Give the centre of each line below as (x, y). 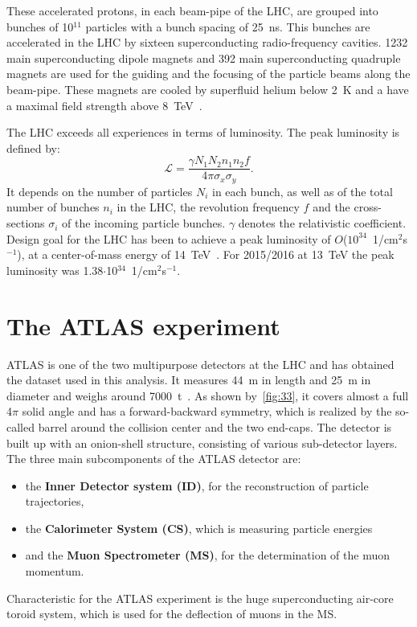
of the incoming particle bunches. (144, 223)
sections (26, 223)
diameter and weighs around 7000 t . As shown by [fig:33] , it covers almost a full (208, 395)
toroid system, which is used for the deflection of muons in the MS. (172, 614)
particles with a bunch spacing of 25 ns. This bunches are (228, 26)
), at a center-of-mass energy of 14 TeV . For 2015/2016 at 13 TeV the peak (206, 254)
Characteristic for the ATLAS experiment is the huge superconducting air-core (200, 598)
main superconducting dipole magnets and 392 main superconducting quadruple (204, 57)
